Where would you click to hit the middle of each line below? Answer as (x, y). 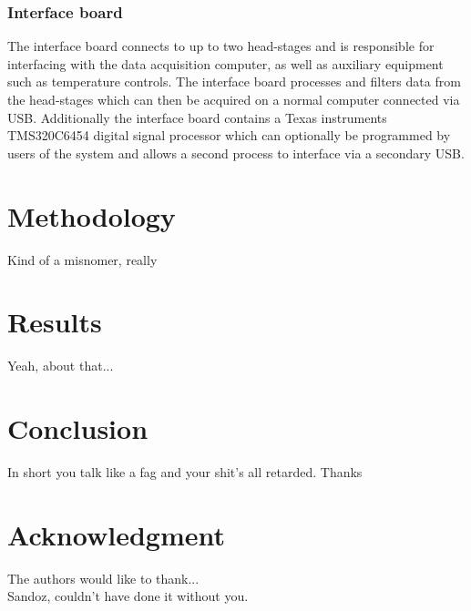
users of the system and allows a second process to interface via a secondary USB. (236, 153)
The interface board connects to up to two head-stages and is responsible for (221, 46)
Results (55, 322)
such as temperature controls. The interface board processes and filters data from (234, 81)
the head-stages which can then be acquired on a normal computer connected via (234, 99)
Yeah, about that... (61, 366)
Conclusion (78, 428)
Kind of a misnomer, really (82, 259)
